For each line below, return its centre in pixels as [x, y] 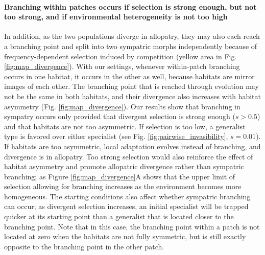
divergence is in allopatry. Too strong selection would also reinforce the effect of [129, 156]
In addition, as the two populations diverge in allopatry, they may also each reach [132, 36]
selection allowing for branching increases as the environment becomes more [123, 186]
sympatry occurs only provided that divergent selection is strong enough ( [120, 116]
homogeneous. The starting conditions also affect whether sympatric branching [127, 196]
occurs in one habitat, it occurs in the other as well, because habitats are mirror [129, 76]
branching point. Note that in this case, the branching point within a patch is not [132, 226]
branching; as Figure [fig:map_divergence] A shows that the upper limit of [120, 176]
